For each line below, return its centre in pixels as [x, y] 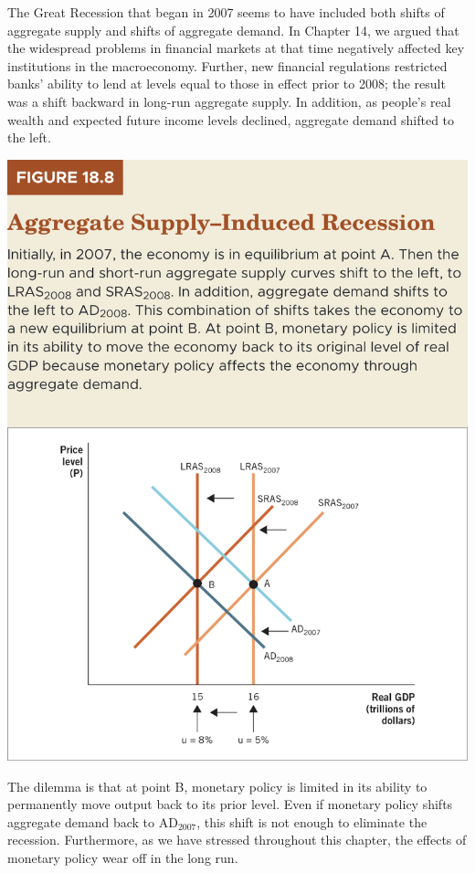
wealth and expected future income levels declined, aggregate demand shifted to [231, 119]
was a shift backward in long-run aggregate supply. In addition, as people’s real [229, 101]
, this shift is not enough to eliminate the [312, 821]
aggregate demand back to [81, 821]
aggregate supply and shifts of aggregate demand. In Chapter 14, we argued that [233, 30]
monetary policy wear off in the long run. [123, 857]
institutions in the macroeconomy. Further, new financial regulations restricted [227, 65]
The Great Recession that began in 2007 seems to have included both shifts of [226, 12]
